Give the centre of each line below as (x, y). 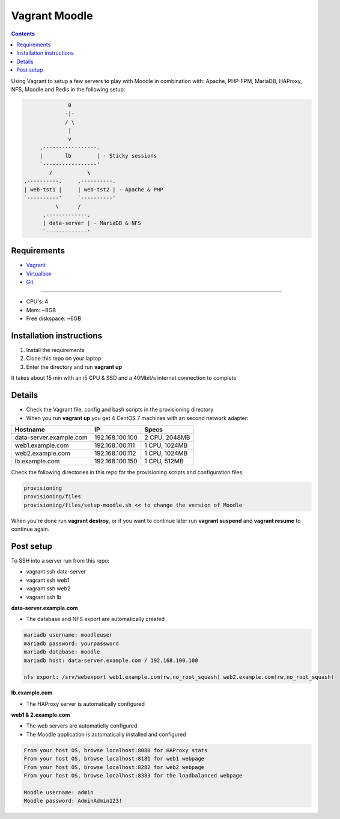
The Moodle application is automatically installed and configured (106, 734)
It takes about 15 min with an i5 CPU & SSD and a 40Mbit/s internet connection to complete (124, 378)
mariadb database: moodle (62, 652)
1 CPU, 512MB (164, 461)
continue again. (30, 529)
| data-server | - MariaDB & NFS (92, 223)
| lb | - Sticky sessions (98, 156)
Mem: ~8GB (41, 310)
